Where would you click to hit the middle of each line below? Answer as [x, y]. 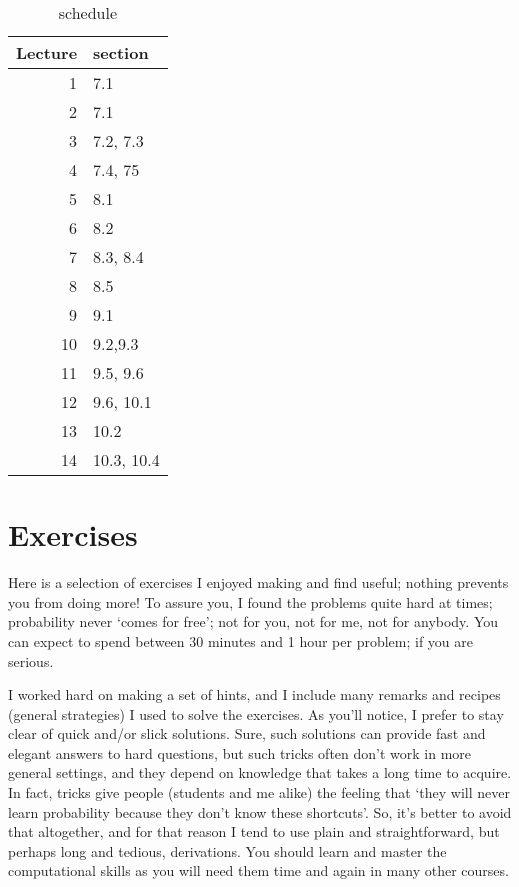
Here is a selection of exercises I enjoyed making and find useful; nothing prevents [258, 582]
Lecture [47, 52]
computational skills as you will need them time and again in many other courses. [258, 870]
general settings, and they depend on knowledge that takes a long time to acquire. [260, 772]
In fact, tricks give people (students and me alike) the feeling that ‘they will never [259, 792]
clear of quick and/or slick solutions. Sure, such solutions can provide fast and [247, 733]
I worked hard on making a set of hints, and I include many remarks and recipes [254, 694]
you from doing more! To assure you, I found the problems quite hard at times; [250, 601]
